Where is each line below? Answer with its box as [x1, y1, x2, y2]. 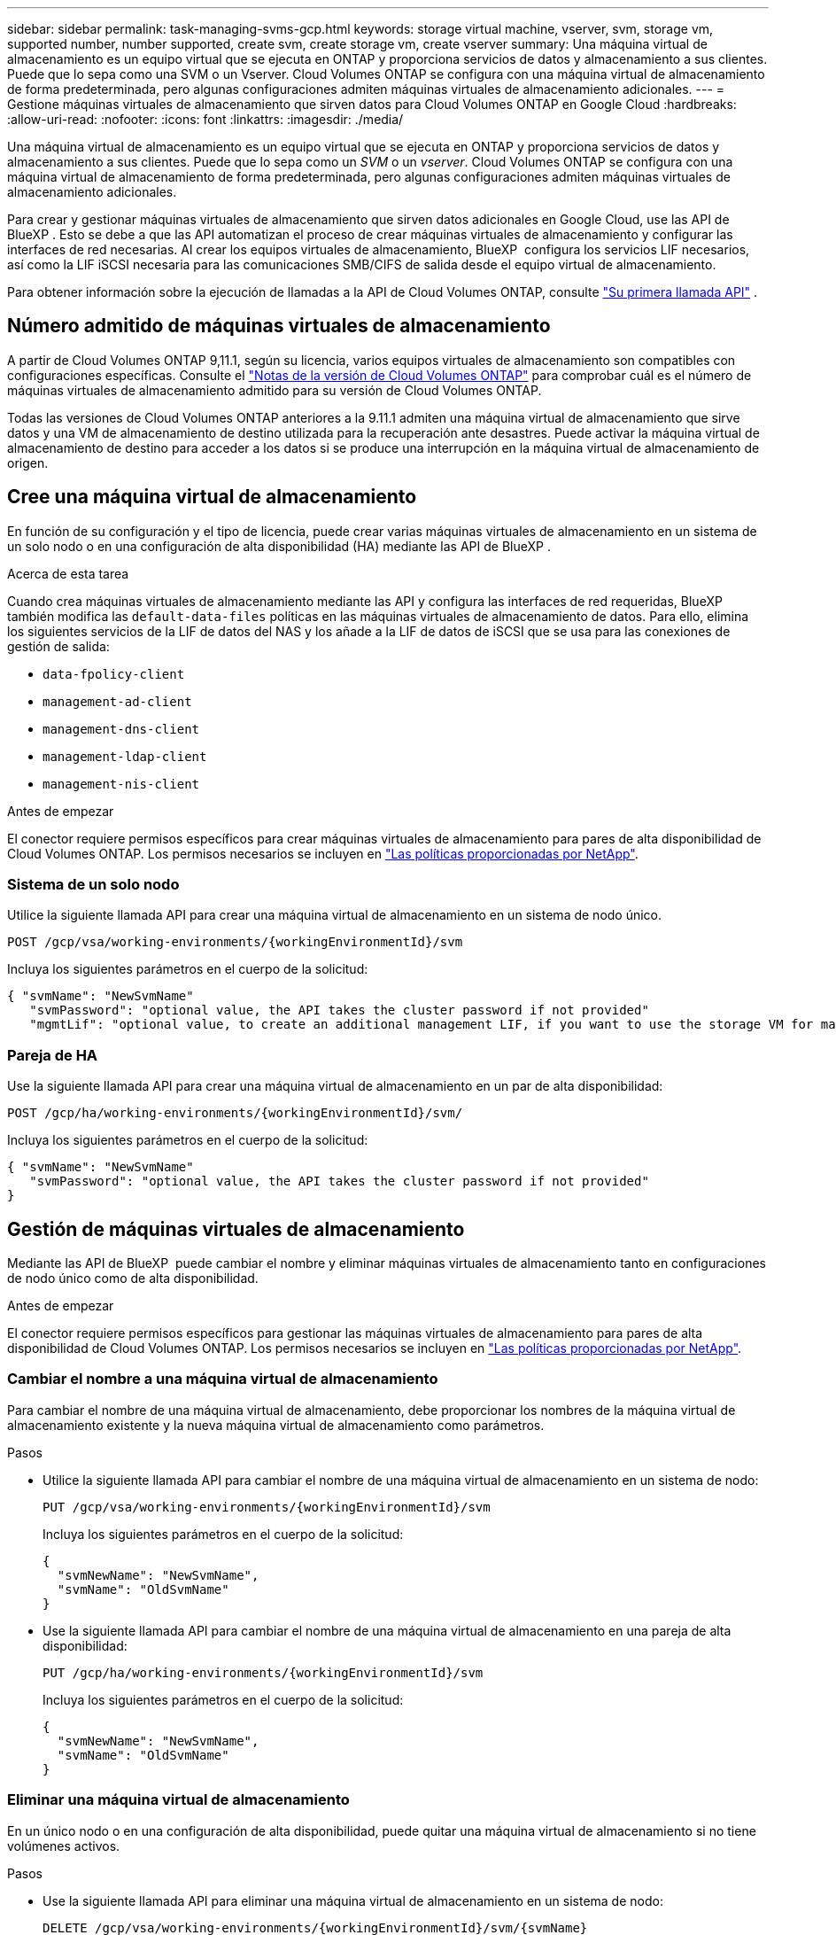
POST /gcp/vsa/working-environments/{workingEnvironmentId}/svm [7, 935, 463, 950]
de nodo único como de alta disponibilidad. [7, 1271, 259, 1286]
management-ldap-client [43, 749, 207, 764]
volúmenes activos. [7, 1838, 120, 1853]
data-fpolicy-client [43, 666, 185, 681]
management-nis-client [43, 776, 200, 791]
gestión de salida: [7, 638, 110, 654]
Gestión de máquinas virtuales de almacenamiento [7, 1217, 465, 1240]
